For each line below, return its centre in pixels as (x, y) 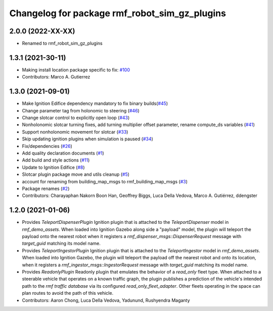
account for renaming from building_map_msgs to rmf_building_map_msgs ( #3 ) (105, 181)
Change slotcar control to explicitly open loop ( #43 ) (76, 118)
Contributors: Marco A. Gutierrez (56, 77)
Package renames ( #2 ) (46, 188)
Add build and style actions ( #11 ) (56, 160)
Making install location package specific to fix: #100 (76, 70)
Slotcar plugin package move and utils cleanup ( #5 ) (76, 174)
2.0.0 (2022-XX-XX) (42, 31)
